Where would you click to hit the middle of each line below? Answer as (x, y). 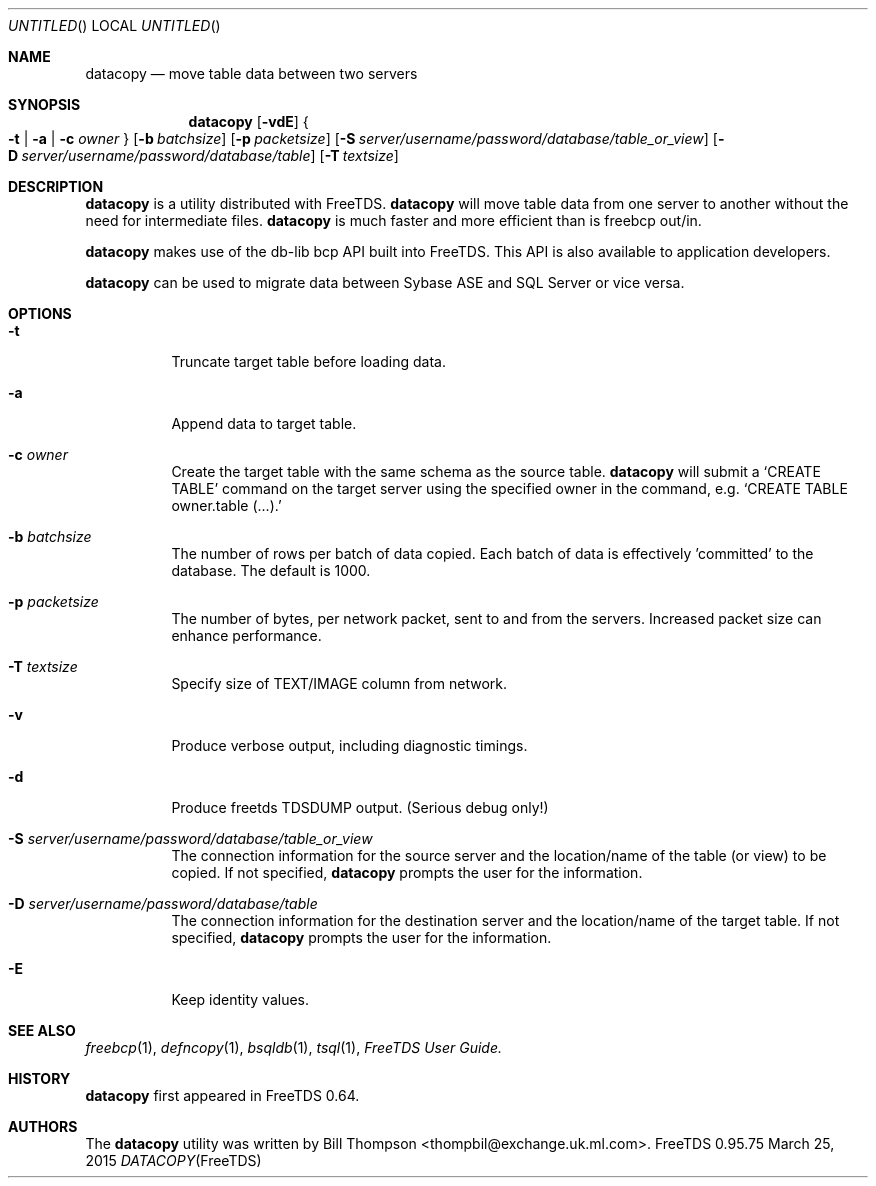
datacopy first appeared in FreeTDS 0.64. (222, 1095)
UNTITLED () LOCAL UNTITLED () (114, 25)
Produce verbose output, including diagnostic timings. (349, 745)
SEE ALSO (42, 1030)
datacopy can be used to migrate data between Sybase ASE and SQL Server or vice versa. (385, 282)
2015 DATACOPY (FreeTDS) (173, 1160)
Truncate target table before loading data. (308, 361)
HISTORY (39, 1078)
